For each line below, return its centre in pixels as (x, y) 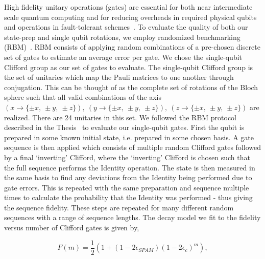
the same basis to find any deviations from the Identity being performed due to (128, 177)
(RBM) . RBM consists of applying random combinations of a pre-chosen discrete (132, 47)
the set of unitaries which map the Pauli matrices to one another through (119, 77)
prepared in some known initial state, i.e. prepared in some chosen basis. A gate (129, 137)
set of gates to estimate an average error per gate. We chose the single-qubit (123, 57)
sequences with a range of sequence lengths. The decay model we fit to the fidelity (132, 217)
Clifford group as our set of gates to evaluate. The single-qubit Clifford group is (129, 67)
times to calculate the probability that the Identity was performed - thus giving (128, 197)
